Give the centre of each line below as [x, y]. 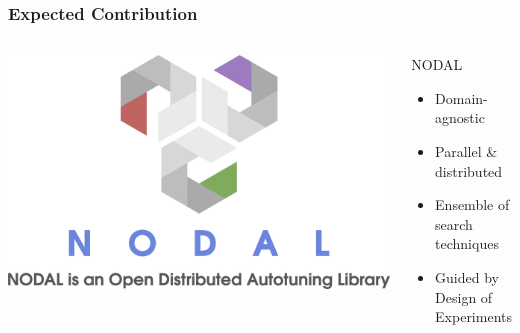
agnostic [460, 117]
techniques [467, 243]
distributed [469, 170]
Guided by [467, 276]
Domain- [461, 97]
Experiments [473, 316]
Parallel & [466, 151]
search [454, 223]
